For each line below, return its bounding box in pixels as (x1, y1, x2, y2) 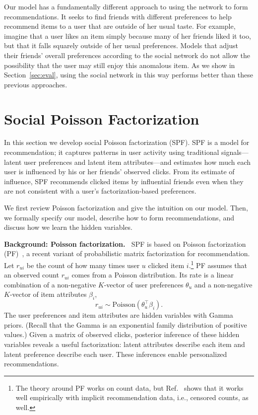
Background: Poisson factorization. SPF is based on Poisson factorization (4, 238, 246, 249)
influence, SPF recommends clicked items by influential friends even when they (4, 176, 244, 186)
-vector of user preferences (104, 279, 184, 289)
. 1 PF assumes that (189, 259, 247, 270)
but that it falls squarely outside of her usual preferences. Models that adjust (4, 40, 239, 51)
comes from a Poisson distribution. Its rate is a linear (71, 270, 234, 280)
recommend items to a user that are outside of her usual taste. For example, (4, 21, 236, 31)
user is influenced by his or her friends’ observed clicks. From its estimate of (4, 166, 235, 177)
